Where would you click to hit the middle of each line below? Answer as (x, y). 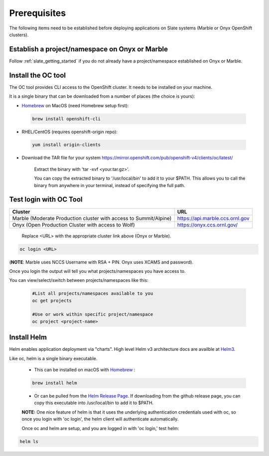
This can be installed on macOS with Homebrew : (85, 370)
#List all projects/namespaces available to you (93, 294)
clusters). (19, 34)
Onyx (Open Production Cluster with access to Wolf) (74, 225)
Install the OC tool (37, 75)
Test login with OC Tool (46, 200)
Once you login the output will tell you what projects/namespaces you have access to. (97, 271)
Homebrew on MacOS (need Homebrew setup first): (75, 105)
